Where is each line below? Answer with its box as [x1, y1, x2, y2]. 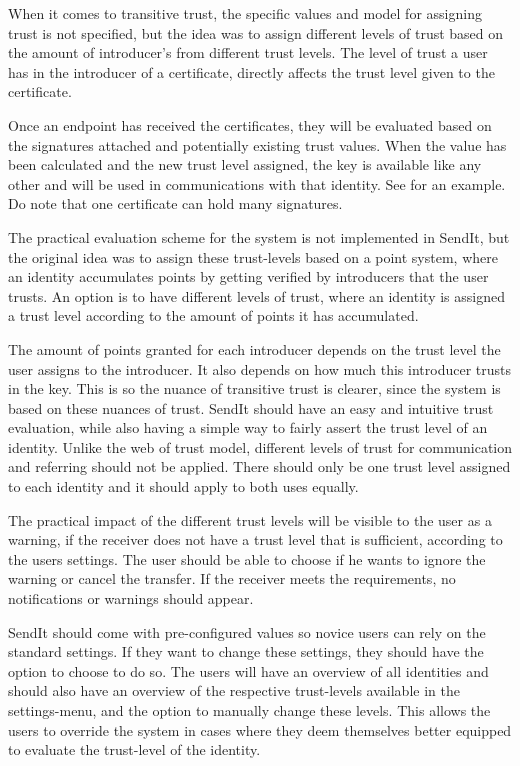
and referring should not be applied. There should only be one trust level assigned [8, 456, 511, 477]
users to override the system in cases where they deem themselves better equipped [8, 719, 512, 740]
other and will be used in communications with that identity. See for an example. [8, 173, 506, 194]
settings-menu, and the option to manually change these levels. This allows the [8, 700, 491, 720]
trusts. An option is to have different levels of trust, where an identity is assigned [8, 285, 505, 306]
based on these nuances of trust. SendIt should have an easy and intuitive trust [8, 397, 494, 418]
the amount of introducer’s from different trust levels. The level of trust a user [8, 42, 488, 63]
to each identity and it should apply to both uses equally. [8, 476, 359, 497]
